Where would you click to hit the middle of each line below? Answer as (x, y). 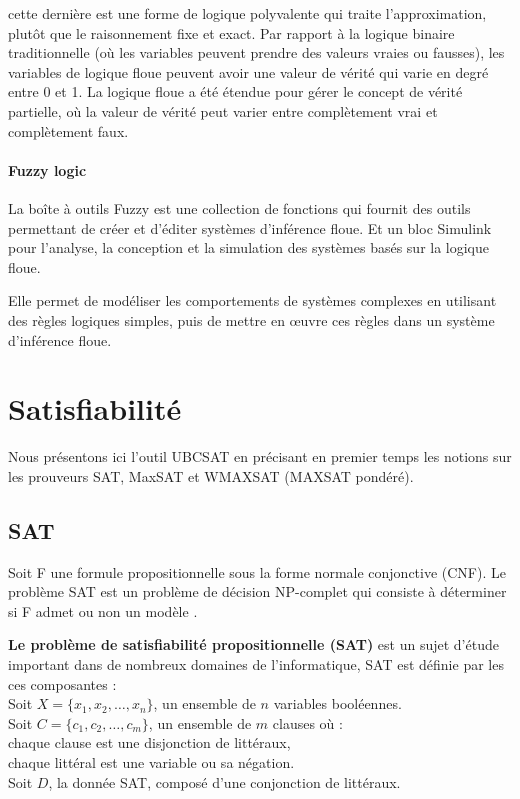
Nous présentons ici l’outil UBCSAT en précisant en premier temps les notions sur (260, 456)
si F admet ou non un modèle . (103, 610)
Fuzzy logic (47, 169)
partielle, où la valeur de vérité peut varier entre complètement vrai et (223, 110)
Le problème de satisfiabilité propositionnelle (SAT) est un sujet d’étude (253, 644)
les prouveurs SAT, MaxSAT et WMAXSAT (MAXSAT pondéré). (211, 475)
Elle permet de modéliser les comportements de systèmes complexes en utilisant (252, 300)
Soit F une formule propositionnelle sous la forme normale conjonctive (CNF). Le (257, 571)
